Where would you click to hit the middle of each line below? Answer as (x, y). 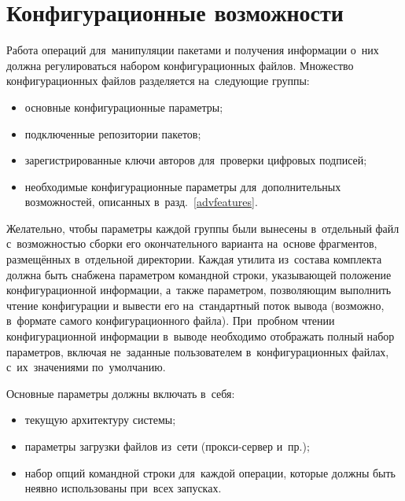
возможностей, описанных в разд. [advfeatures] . (141, 202)
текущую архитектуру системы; (100, 420)
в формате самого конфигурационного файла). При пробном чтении (171, 320)
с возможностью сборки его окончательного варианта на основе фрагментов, (192, 243)
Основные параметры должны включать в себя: (121, 393)
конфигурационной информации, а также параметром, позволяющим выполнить (199, 290)
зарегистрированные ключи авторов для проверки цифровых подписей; (196, 160)
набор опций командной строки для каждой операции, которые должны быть (210, 472)
